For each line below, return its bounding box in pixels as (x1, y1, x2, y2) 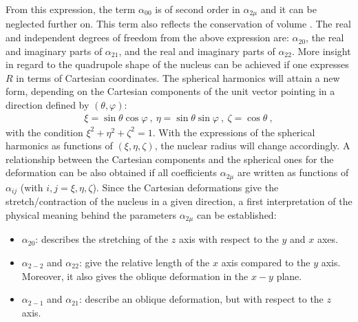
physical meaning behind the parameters (6, 207, 176, 222)
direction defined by (6, 98, 89, 112)
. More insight (291, 43, 351, 58)
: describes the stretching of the (35, 232, 169, 246)
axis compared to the (221, 255, 310, 269)
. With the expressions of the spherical (152, 125, 315, 139)
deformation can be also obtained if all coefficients (6, 165, 218, 180)
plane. (276, 268, 302, 283)
